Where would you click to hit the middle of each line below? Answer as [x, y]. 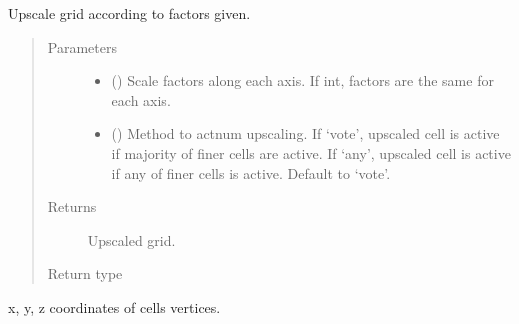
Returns [72, 206]
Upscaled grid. [131, 239]
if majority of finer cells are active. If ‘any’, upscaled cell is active [311, 152]
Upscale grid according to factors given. [129, 13]
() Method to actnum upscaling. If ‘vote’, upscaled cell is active [305, 133]
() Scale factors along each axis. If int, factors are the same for [302, 80]
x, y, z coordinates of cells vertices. [114, 306]
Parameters [82, 46]
